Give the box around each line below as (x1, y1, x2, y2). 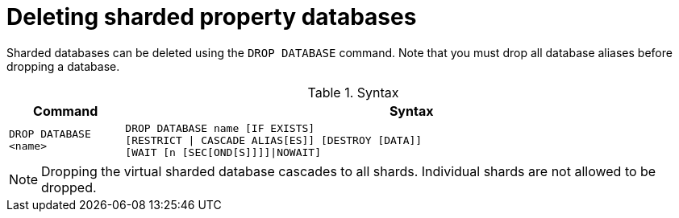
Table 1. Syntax (307, 84, 399, 101)
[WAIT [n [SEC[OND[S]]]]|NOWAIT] (125, 146, 321, 158)
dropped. (41, 179, 97, 195)
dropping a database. (6, 59, 120, 73)
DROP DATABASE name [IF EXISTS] (125, 121, 315, 134)
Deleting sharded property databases (6, 3, 417, 31)
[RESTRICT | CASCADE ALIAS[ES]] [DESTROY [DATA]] (125, 134, 423, 146)
